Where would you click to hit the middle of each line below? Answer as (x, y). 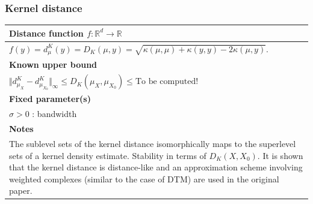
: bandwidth (54, 114)
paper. (21, 190)
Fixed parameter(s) (50, 99)
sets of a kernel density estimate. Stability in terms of (108, 155)
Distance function (46, 33)
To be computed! (167, 82)
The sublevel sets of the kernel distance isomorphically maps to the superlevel (153, 144)
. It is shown (280, 155)
